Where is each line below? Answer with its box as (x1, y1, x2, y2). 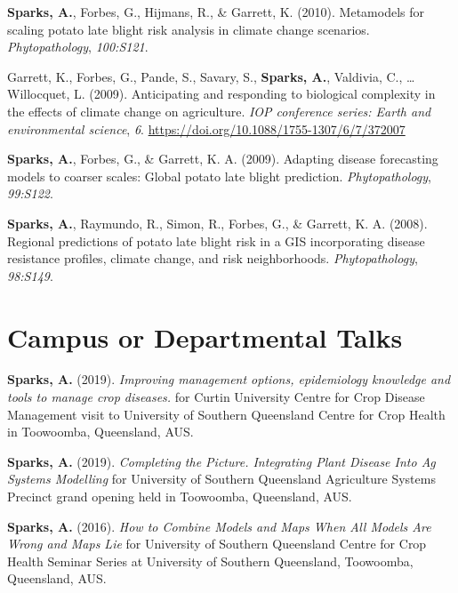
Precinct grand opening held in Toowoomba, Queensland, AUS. (7, 487, 352, 505)
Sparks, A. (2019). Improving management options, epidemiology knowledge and (7, 370, 451, 389)
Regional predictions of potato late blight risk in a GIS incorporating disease (7, 231, 425, 250)
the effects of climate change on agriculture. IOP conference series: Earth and (7, 101, 431, 120)
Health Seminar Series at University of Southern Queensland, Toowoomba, (7, 551, 414, 570)
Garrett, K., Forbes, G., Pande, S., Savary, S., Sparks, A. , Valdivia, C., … (7, 67, 415, 85)
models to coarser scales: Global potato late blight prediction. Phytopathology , (7, 166, 432, 185)
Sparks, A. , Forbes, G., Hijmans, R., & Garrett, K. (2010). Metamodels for (7, 3, 425, 20)
